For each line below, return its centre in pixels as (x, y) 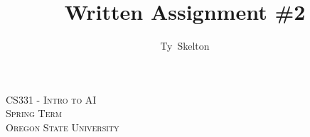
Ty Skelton (185, 46)
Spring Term (34, 113)
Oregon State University (63, 127)
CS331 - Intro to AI (51, 99)
